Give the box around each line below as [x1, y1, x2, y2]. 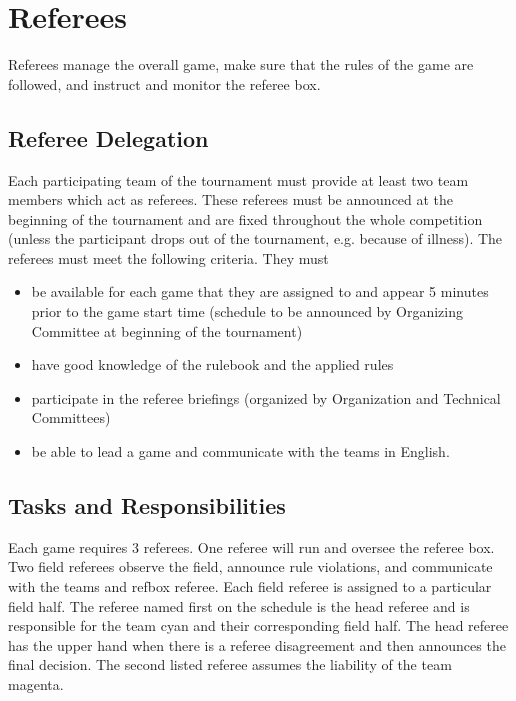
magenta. [8, 674, 64, 694]
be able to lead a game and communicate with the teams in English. [31, 441, 450, 462]
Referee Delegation [8, 122, 209, 153]
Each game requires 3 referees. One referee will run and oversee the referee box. [8, 536, 495, 557]
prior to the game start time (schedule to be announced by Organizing [31, 301, 463, 322]
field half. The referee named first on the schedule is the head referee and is [8, 595, 470, 616]
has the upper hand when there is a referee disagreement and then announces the [8, 634, 506, 655]
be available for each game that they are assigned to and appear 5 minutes [31, 281, 489, 302]
